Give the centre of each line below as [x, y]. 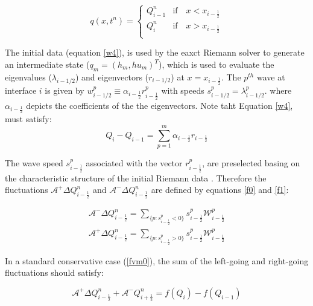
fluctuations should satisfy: [54, 272]
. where [278, 90]
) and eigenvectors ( [112, 76]
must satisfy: [28, 119]
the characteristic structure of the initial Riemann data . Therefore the [136, 177]
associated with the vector [134, 163]
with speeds [183, 90]
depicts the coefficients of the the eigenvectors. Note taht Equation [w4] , [160, 105]
